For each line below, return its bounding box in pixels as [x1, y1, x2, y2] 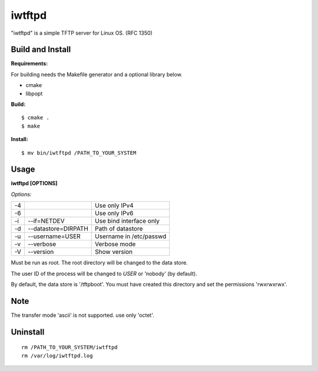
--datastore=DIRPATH [27, 225, 88, 233]
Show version [95, 248, 133, 256]
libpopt [25, 90, 43, 97]
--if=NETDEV [27, 217, 65, 225]
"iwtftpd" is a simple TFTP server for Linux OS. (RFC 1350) [11, 29, 153, 36]
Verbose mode [95, 240, 136, 248]
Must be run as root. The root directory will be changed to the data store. [11, 259, 188, 266]
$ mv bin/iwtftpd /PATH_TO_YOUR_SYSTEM [21, 149, 137, 156]
